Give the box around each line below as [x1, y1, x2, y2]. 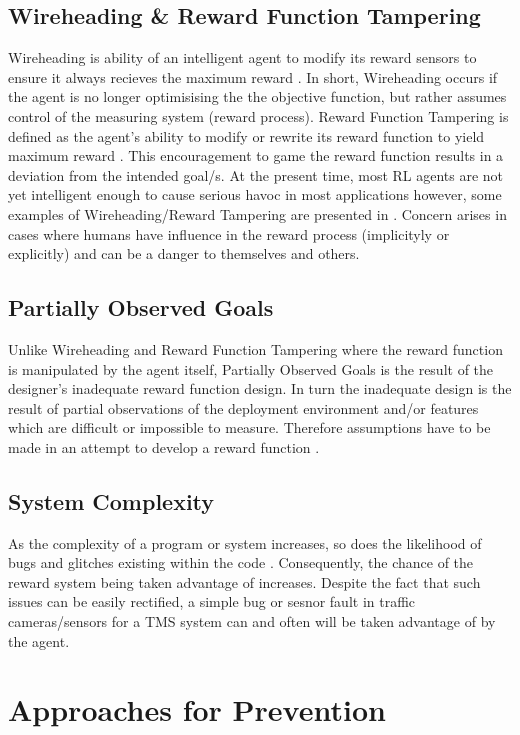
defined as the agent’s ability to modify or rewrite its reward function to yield [8, 125, 485, 146]
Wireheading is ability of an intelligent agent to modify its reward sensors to [8, 47, 477, 68]
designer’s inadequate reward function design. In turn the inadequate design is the [8, 378, 512, 399]
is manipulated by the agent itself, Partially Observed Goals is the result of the [8, 358, 494, 379]
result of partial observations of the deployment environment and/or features [8, 397, 479, 418]
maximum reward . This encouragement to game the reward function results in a [8, 145, 504, 166]
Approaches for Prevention [8, 689, 386, 730]
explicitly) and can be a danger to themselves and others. [8, 243, 360, 264]
